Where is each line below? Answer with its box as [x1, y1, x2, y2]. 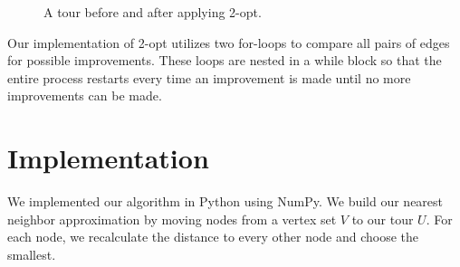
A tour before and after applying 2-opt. [43, 3, 262, 21]
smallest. [7, 244, 56, 263]
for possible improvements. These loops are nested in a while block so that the [7, 51, 442, 70]
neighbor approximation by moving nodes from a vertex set [7, 209, 337, 228]
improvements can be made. [7, 86, 162, 105]
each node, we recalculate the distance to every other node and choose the [7, 227, 419, 246]
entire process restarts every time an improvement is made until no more [7, 68, 411, 87]
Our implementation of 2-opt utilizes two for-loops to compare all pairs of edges [7, 33, 450, 52]
